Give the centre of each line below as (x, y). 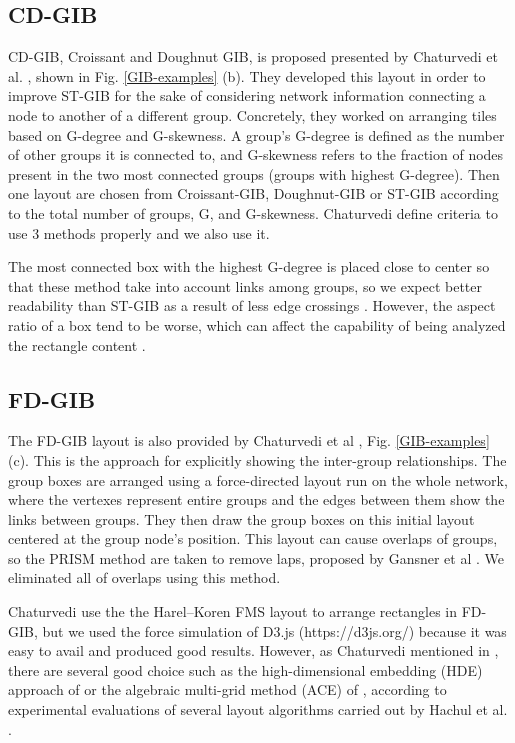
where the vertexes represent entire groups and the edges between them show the (256, 499)
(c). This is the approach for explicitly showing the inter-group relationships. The (257, 459)
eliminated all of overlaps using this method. (144, 577)
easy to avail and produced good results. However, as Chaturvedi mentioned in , (253, 650)
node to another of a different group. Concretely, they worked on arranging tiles (252, 114)
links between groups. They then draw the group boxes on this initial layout (241, 518)
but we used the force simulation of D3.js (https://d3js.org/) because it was (274, 630)
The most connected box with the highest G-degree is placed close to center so (249, 266)
